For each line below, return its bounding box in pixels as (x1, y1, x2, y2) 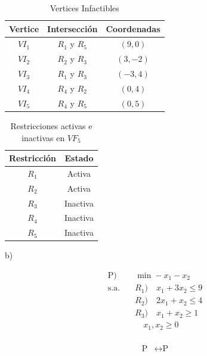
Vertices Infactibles (50, 2, 119, 14)
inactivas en (21, 131, 65, 143)
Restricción (9, 152, 56, 164)
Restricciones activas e (10, 119, 92, 132)
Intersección (47, 22, 98, 35)
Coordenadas (106, 22, 160, 35)
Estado (64, 152, 94, 164)
